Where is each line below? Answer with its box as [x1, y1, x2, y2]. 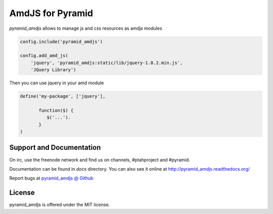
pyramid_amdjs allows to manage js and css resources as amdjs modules [9, 25, 162, 31]
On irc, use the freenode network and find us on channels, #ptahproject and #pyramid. [9, 156, 191, 163]
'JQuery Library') [30, 67, 76, 73]
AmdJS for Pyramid [9, 8, 94, 19]
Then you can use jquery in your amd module [9, 80, 104, 86]
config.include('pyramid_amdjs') [20, 38, 103, 44]
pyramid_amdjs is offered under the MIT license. [9, 202, 110, 208]
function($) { [38, 108, 74, 113]
